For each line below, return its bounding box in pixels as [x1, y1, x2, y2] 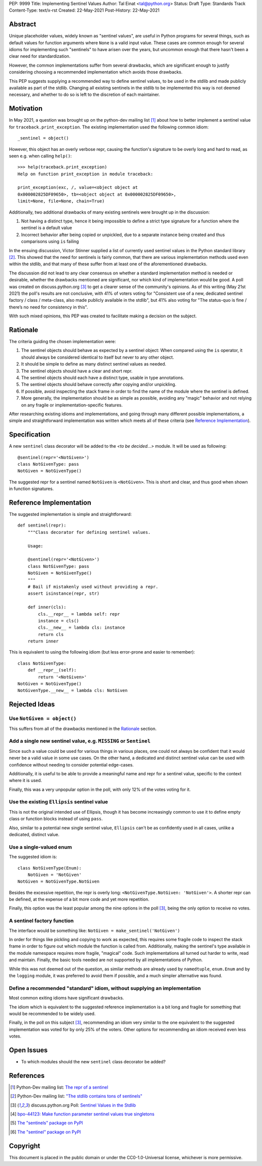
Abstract [9, 20, 36, 29]
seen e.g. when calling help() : [9, 153, 72, 159]
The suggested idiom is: [9, 854, 57, 860]
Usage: [27, 543, 44, 548]
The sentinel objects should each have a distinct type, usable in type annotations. [21, 375, 184, 381]
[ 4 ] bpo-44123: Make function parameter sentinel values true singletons [10, 1111, 155, 1117]
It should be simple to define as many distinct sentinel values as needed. [21, 361, 166, 367]
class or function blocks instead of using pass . [9, 816, 103, 822]
